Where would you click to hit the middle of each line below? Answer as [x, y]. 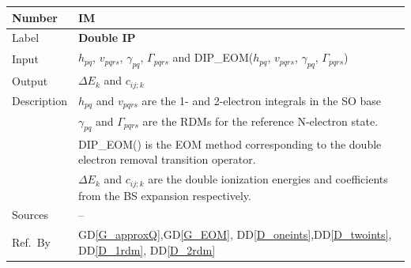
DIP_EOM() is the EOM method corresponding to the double [230, 143]
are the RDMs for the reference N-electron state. [260, 121]
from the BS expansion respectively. [164, 195]
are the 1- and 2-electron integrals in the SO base [262, 100]
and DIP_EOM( [213, 57]
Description [40, 101]
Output [30, 80]
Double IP [107, 38]
